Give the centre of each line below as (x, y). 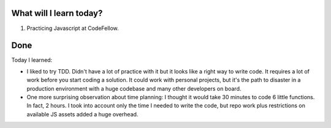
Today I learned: (32, 60)
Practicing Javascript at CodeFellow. (73, 28)
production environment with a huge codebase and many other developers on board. (134, 88)
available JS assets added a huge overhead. (82, 114)
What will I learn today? (57, 13)
